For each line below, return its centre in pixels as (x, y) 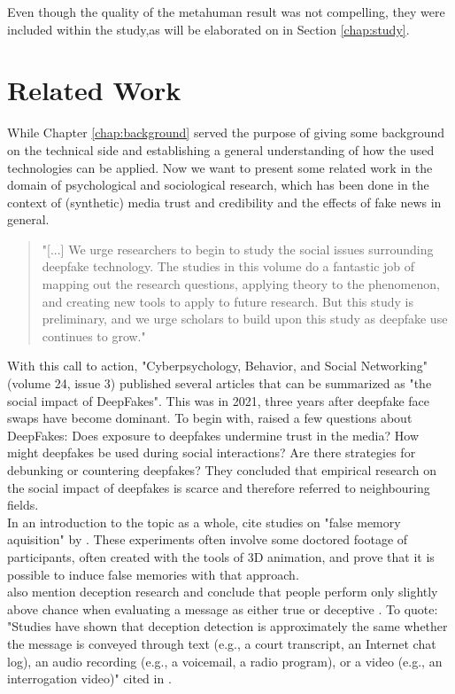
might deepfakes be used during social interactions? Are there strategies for (212, 452)
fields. (23, 505)
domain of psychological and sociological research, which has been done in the (218, 185)
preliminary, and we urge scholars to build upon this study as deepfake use (245, 319)
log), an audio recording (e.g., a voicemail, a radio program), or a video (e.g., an (225, 661)
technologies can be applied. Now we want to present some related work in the (220, 167)
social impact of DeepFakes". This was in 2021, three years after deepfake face (219, 400)
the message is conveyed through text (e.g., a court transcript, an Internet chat (222, 643)
